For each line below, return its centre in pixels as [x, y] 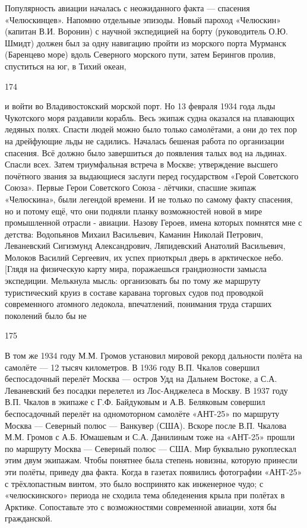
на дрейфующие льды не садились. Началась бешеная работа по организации [145, 140]
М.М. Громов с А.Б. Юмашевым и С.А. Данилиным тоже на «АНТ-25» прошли [150, 437]
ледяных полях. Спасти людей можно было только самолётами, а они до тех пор [151, 129]
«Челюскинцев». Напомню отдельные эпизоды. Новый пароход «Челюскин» [143, 19]
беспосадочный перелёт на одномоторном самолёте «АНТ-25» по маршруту [142, 413]
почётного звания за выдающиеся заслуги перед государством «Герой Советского [152, 176]
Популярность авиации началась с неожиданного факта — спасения [127, 8]
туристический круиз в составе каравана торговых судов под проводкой [134, 292]
